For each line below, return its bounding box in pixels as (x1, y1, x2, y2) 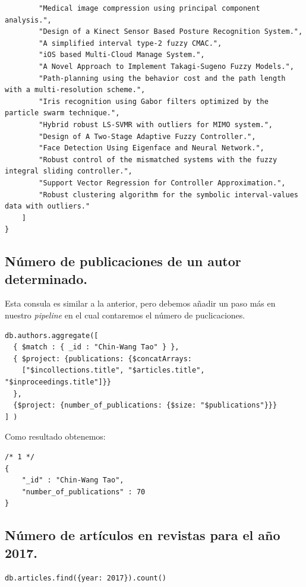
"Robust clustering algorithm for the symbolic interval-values (39, 190, 298, 199)
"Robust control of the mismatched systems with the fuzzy (39, 155, 277, 164)
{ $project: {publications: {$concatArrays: (13, 354, 192, 363)
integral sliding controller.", (5, 167, 133, 176)
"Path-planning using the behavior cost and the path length (39, 74, 286, 83)
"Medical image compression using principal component (39, 4, 260, 12)
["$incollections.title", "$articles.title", (21, 366, 205, 375)
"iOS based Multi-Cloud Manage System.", (39, 51, 205, 59)
